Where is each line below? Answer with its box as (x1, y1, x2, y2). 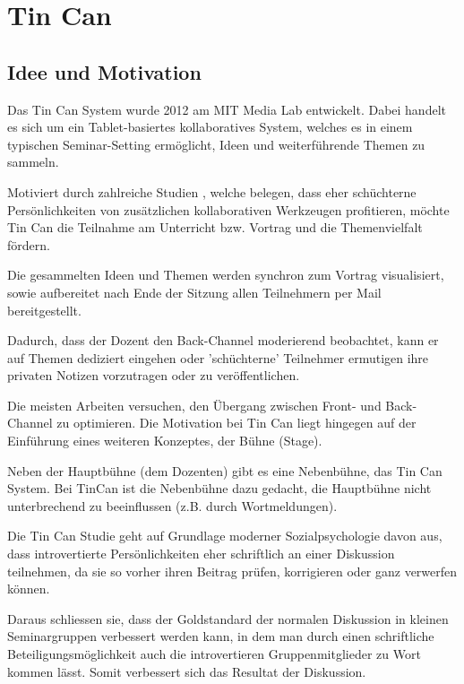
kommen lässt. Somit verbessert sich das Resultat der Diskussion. (7, 662, 366, 680)
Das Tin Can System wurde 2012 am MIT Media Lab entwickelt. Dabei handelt (7, 100, 446, 118)
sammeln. (7, 152, 59, 171)
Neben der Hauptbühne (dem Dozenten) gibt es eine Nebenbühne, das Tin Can (7, 461, 443, 480)
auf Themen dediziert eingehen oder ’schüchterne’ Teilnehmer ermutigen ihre (7, 348, 429, 367)
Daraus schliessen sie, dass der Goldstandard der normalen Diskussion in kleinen (7, 609, 449, 628)
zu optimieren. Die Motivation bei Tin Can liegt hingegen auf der (56, 413, 417, 432)
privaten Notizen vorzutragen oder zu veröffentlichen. (7, 366, 300, 385)
